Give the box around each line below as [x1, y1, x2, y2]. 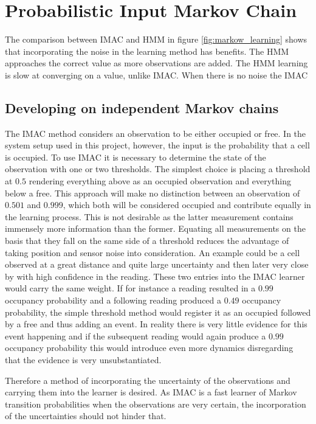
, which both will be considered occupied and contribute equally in [63, 198, 311, 211]
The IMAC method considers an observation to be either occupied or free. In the [5, 127, 306, 139]
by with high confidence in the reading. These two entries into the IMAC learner [5, 269, 305, 282]
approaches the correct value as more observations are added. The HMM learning [5, 57, 308, 69]
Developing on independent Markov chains [5, 98, 279, 117]
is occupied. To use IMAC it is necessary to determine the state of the [5, 150, 266, 163]
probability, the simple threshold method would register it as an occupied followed [5, 305, 311, 318]
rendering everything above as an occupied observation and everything [29, 175, 291, 187]
